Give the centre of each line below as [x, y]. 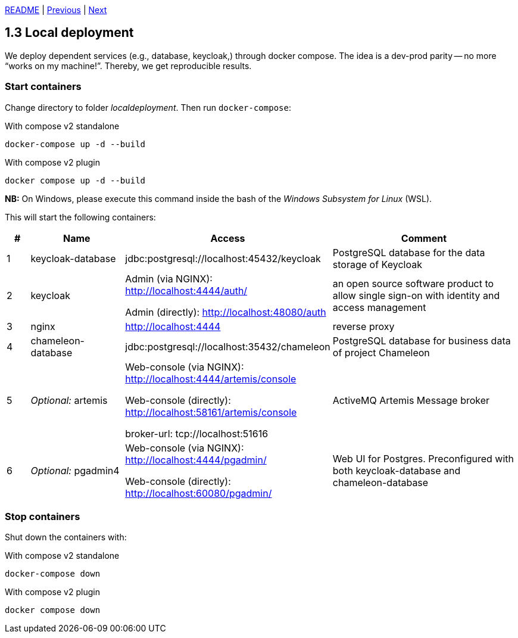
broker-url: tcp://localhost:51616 [197, 433]
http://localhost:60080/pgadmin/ [199, 493]
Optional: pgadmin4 [75, 470]
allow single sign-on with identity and [416, 295]
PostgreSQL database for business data [422, 340]
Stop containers [43, 516]
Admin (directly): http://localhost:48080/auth [226, 312]
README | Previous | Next [56, 10]
